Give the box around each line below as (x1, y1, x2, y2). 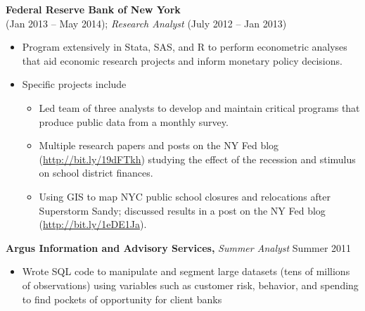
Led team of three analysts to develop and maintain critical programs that (39, 100, 360, 115)
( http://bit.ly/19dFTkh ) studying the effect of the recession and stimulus (39, 151, 356, 166)
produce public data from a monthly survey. (39, 114, 229, 129)
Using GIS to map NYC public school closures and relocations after (39, 189, 331, 203)
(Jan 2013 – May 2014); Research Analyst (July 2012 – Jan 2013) (6, 15, 287, 30)
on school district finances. (39, 165, 153, 180)
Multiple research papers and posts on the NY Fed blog (39, 138, 279, 153)
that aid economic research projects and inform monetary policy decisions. (22, 53, 342, 68)
